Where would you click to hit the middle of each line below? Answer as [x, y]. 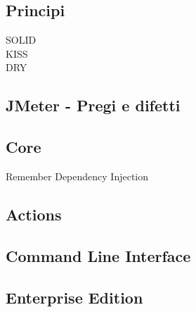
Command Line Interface [98, 255]
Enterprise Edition [74, 297]
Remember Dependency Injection [77, 176]
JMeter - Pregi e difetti [93, 105]
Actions [34, 214]
